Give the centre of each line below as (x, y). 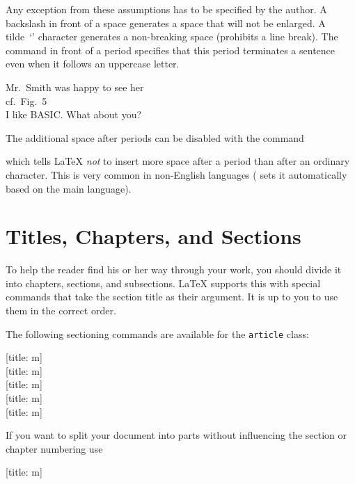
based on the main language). (69, 188)
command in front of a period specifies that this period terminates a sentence (171, 50)
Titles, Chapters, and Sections (153, 236)
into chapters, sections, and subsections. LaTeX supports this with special (163, 283)
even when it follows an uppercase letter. (93, 64)
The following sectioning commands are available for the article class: (157, 333)
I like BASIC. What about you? (74, 114)
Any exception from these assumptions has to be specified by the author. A (166, 9)
